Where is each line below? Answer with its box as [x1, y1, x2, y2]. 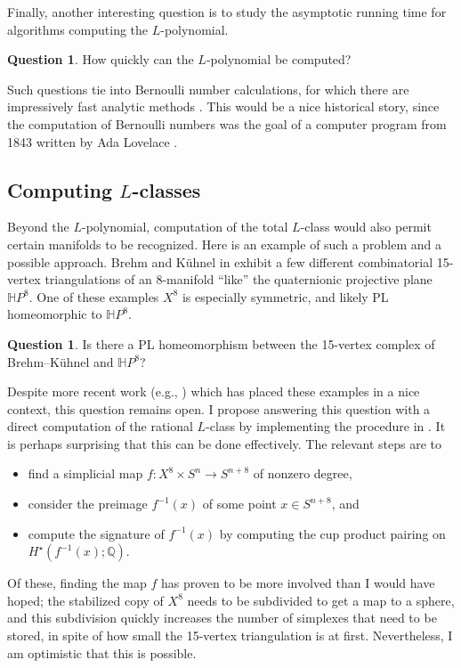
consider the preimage [28, 494, 148, 513]
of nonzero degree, [253, 464, 352, 483]
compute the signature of [28, 524, 165, 542]
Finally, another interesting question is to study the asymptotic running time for [7, 3, 447, 20]
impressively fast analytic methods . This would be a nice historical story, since [7, 97, 440, 116]
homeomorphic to [7, 305, 102, 323]
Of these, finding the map [7, 574, 147, 592]
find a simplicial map [28, 464, 143, 483]
